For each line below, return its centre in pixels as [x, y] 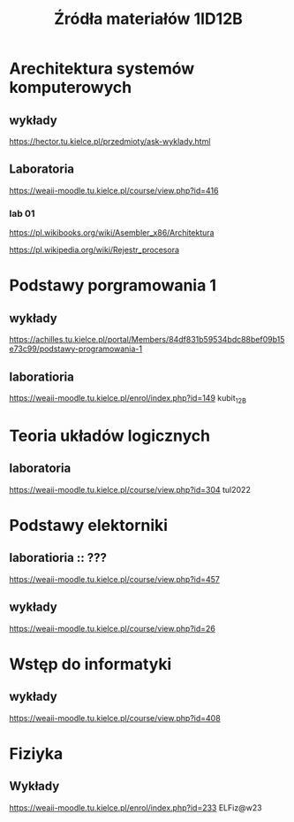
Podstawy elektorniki [89, 525]
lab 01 [22, 213]
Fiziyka [36, 753]
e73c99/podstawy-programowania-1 [76, 349]
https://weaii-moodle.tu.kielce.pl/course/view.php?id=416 [114, 190]
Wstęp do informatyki [90, 664]
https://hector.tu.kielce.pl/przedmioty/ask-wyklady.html [110, 141]
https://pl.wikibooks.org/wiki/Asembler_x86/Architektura [112, 233]
